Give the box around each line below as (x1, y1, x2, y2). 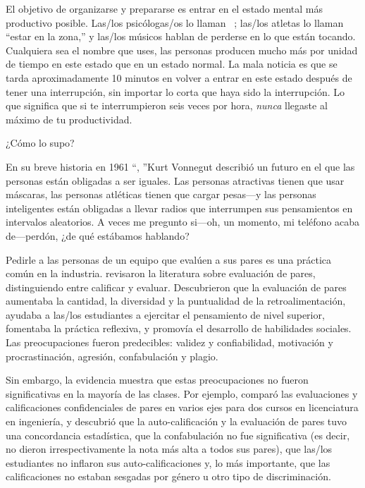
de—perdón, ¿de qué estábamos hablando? (6, 228, 190, 243)
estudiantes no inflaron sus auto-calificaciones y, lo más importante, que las (6, 455, 330, 470)
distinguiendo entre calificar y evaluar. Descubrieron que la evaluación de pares (6, 279, 347, 294)
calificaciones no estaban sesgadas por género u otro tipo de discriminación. (6, 469, 331, 484)
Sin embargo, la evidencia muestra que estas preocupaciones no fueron (6, 372, 309, 387)
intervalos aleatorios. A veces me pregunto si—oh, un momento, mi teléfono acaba (6, 214, 360, 229)
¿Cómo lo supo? (6, 135, 75, 150)
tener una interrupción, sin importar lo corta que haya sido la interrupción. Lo (6, 84, 345, 99)
